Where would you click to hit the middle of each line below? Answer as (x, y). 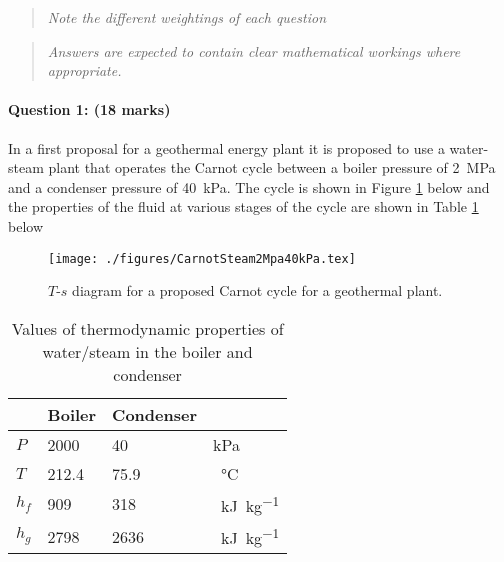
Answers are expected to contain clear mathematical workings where (254, 50)
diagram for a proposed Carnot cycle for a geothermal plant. (257, 290)
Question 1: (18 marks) (89, 109)
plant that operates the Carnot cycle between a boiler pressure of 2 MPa (272, 167)
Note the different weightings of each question (187, 17)
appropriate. (84, 70)
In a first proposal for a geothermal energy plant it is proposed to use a (226, 147)
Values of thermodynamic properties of (147, 328)
